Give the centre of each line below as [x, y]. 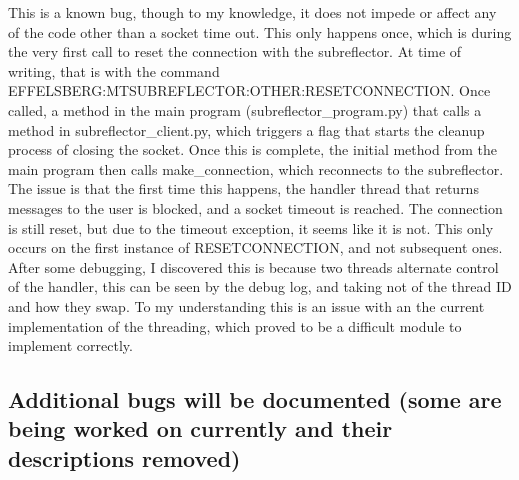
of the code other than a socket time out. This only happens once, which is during [260, 31]
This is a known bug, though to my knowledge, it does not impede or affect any [252, 12]
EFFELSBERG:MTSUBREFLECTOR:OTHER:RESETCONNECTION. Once [249, 90]
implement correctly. [70, 345]
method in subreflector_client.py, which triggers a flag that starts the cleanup [246, 129]
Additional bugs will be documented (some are [255, 399]
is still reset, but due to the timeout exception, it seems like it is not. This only [251, 227]
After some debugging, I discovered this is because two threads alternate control [253, 266]
